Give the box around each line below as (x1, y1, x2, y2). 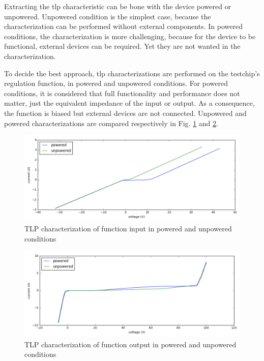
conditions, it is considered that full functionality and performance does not (4, 87, 240, 98)
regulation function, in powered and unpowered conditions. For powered (4, 78, 228, 88)
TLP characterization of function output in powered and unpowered (24, 339, 237, 349)
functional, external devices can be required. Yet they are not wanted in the (4, 41, 241, 51)
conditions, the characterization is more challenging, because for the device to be (4, 31, 256, 41)
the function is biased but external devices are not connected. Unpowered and (4, 107, 247, 118)
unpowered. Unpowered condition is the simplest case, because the (4, 11, 211, 21)
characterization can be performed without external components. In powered (4, 21, 243, 32)
